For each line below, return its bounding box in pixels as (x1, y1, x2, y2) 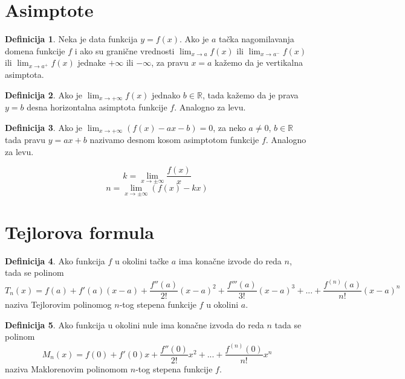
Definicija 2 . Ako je (5, 88, 83, 101)
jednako (152, 88, 181, 101)
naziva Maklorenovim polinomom (5, 362, 128, 375)
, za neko (213, 121, 246, 133)
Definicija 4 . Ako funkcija (5, 254, 105, 267)
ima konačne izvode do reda (178, 254, 282, 267)
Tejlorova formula (5, 219, 154, 244)
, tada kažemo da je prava (202, 88, 299, 101)
